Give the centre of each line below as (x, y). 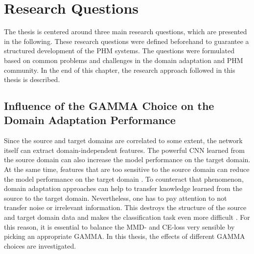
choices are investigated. (40, 245)
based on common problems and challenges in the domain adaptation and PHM (124, 60)
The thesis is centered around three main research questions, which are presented (126, 32)
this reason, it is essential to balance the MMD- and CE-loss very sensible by (119, 226)
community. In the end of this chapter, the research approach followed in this (120, 70)
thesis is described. (32, 79)
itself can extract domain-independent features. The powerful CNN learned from (124, 150)
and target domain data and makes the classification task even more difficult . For (127, 217)
